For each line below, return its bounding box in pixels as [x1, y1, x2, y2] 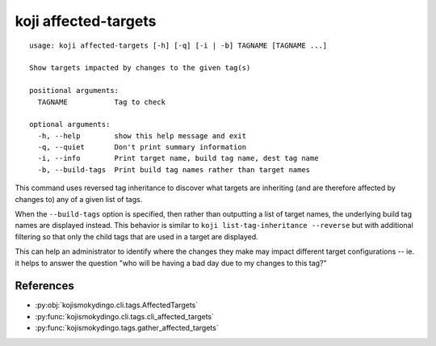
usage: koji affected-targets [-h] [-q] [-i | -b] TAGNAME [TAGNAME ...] [29, 40, 328, 50]
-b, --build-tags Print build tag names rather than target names [37, 165, 311, 174]
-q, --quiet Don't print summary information [37, 142, 246, 152]
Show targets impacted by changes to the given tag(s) [29, 63, 251, 73]
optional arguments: [29, 120, 111, 129]
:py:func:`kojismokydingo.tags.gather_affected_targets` [35, 323, 219, 333]
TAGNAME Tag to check [37, 97, 166, 107]
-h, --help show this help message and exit [37, 131, 246, 141]
